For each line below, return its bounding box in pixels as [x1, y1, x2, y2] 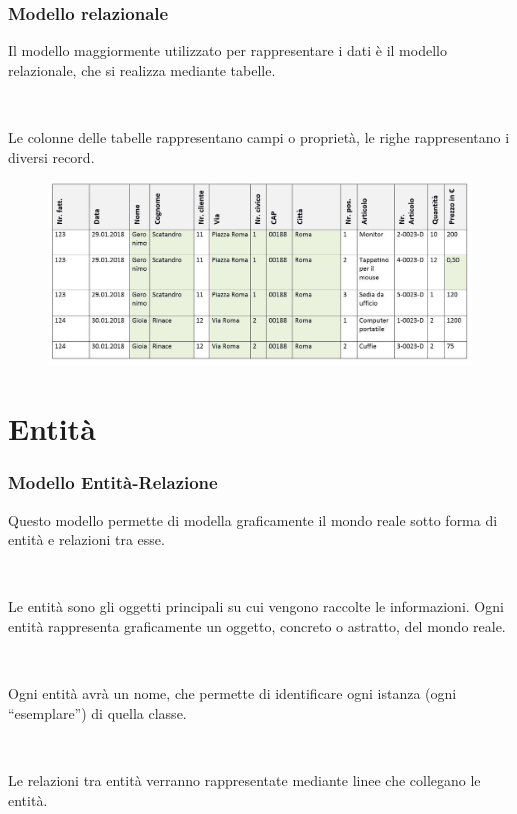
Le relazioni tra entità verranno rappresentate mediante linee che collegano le [8, 769, 481, 790]
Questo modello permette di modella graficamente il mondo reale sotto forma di [8, 509, 498, 530]
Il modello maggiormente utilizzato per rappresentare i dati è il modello [8, 40, 447, 61]
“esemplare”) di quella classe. [8, 702, 187, 723]
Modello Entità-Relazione [8, 470, 218, 495]
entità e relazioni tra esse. [8, 529, 165, 550]
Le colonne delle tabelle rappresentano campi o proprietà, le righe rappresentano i [8, 127, 510, 147]
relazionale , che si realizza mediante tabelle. [8, 59, 276, 80]
